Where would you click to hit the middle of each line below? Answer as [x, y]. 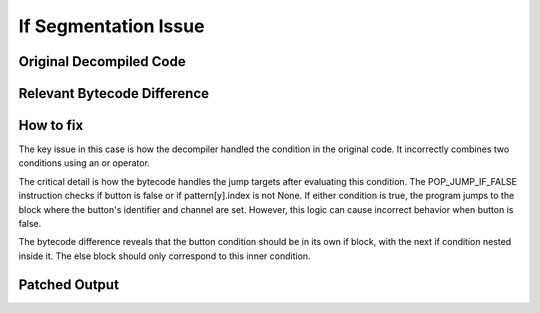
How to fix [51, 125]
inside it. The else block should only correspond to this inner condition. [164, 256]
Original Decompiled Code [102, 61]
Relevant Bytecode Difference [114, 93]
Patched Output [69, 284]
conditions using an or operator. [84, 163]
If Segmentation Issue [111, 26]
